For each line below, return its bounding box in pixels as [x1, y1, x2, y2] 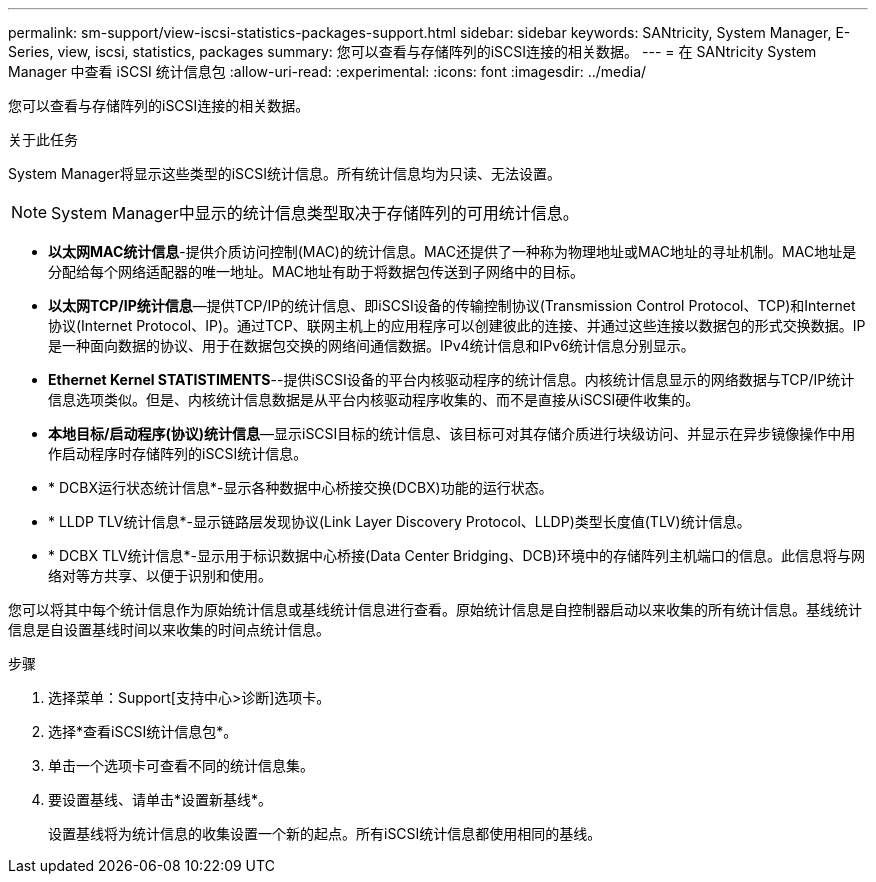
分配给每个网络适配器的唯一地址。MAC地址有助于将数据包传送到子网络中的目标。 [48, 263, 585, 280]
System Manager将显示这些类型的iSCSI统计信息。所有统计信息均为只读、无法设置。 [8, 165, 562, 182]
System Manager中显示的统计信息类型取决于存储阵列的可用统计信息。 [51, 203, 579, 223]
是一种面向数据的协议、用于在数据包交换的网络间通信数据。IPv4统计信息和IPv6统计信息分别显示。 [48, 337, 695, 354]
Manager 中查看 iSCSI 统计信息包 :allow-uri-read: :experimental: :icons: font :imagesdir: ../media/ [8, 63, 647, 80]
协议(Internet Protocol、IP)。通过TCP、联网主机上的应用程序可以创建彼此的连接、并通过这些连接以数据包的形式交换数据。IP [48, 317, 866, 334]
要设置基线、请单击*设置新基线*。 [48, 791, 273, 808]
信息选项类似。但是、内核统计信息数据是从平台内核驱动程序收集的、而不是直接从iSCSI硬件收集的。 [48, 391, 700, 408]
